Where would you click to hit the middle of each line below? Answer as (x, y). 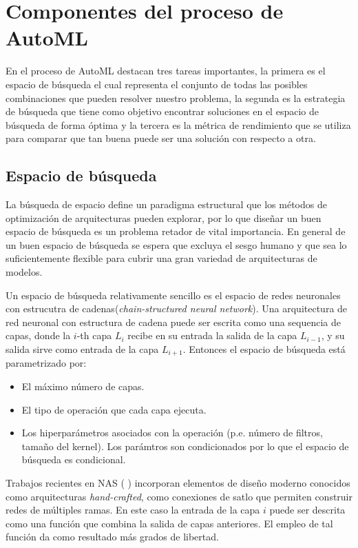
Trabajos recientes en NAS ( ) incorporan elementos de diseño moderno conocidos (178, 483)
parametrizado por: (46, 363)
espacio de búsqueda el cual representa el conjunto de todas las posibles (157, 84)
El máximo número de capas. (83, 386)
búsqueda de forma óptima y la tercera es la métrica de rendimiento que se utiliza (178, 124)
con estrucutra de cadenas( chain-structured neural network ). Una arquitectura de (177, 308)
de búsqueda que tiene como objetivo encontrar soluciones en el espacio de (162, 111)
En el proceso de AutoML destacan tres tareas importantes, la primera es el (166, 71)
